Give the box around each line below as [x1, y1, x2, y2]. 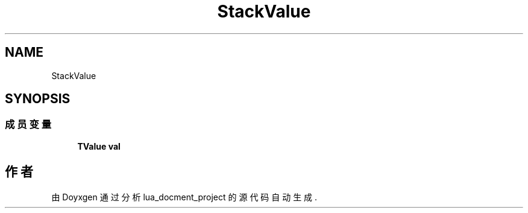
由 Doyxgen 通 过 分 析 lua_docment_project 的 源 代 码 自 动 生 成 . [51, 191, 318, 202]
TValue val [77, 141, 121, 151]
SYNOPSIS [5, 91, 71, 107]
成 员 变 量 [5, 118, 52, 131]
